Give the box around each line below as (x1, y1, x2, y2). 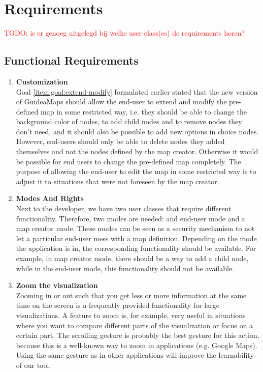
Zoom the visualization (16, 280, 98, 291)
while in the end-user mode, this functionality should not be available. (16, 263, 235, 273)
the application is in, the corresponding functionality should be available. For (16, 243, 256, 253)
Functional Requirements (4, 52, 139, 68)
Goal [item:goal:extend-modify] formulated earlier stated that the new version (16, 86, 258, 97)
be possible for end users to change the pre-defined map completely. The (16, 156, 241, 166)
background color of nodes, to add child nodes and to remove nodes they (16, 116, 242, 127)
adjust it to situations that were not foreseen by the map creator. (16, 176, 219, 186)
